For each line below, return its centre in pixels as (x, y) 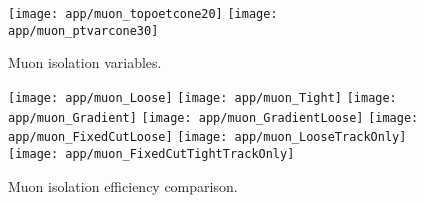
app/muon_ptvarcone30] (83, 30)
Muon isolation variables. (85, 62)
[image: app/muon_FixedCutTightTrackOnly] (151, 153)
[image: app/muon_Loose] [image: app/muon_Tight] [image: (202, 97)
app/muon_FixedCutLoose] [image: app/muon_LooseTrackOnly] (207, 137)
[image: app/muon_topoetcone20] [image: (143, 14)
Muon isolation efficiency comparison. (123, 185)
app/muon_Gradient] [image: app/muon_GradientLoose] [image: (213, 117)
